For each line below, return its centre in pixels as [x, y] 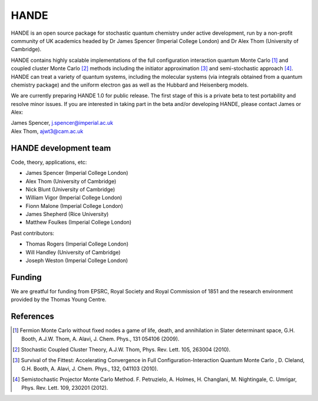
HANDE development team [61, 148]
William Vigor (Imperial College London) [74, 198]
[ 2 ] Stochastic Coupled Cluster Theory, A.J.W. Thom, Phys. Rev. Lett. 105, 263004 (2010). [122, 350]
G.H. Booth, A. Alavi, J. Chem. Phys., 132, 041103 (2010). [90, 369]
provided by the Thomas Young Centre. [59, 300]
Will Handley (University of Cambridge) [73, 252]
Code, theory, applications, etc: [49, 162]
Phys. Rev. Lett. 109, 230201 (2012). [65, 387]
